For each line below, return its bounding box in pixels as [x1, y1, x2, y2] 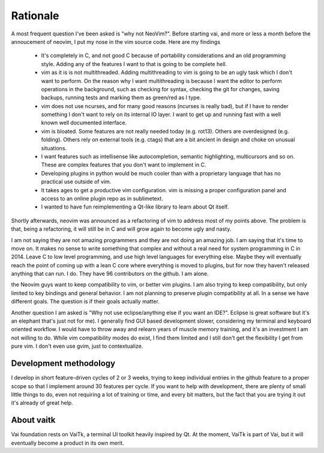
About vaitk [11, 415, 56, 425]
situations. [41, 144, 67, 151]
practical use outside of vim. [41, 178, 112, 186]
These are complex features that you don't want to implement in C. [41, 161, 206, 168]
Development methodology [11, 358, 116, 369]
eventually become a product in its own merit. [11, 439, 124, 446]
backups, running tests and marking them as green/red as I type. [41, 94, 202, 102]
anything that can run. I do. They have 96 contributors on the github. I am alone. [11, 270, 209, 278]
